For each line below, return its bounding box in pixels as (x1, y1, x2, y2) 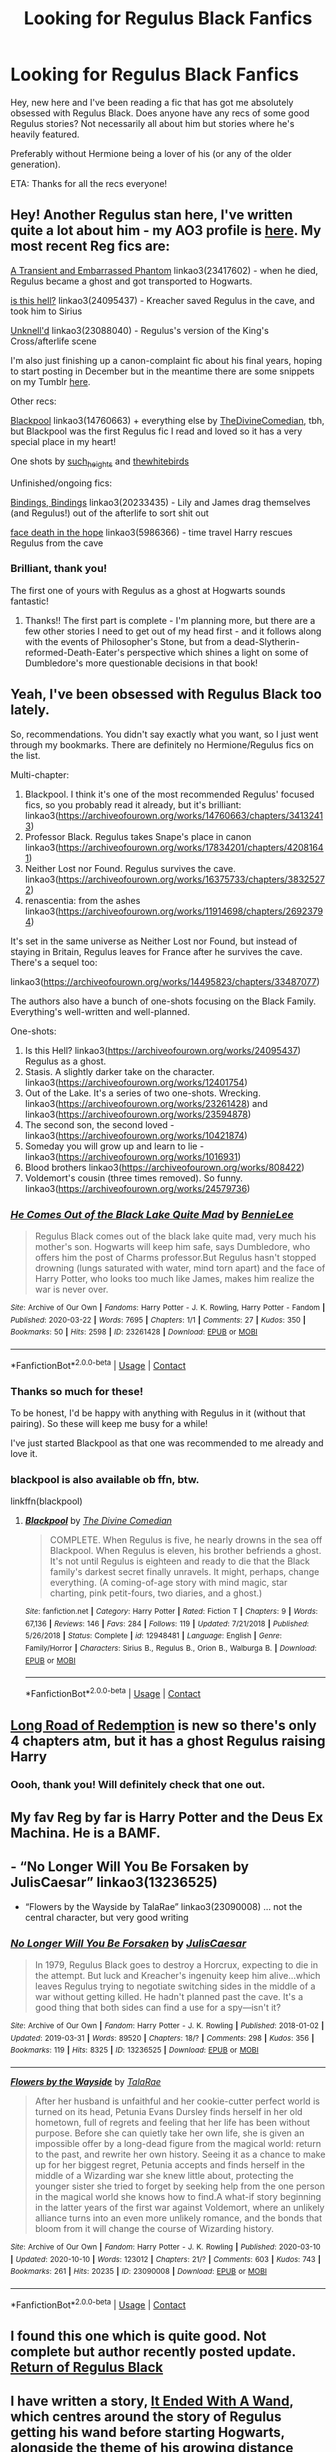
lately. (10, 702, 50, 719)
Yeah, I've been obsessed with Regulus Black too (10, 686, 322, 703)
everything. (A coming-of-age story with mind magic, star (49, 1577, 288, 1589)
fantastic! (10, 595, 49, 607)
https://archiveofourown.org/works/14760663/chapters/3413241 (58, 809, 324, 821)
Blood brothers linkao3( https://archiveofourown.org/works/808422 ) (24, 1161, 305, 1173)
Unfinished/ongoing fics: (10, 477, 113, 489)
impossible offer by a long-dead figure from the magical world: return (34, 2137, 322, 2149)
